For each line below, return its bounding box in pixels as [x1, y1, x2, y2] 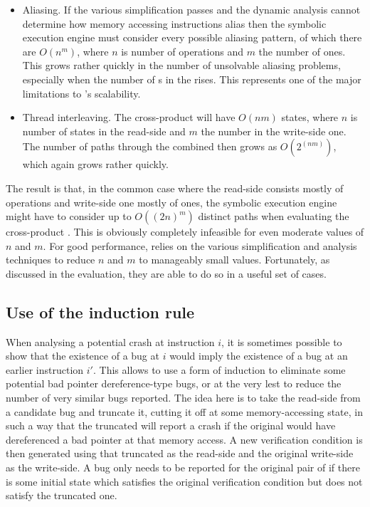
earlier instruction [6, 362, 84, 377]
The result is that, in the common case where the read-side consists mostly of [6, 180, 344, 195]
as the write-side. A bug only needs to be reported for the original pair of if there [6, 460, 360, 475]
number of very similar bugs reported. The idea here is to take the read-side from [6, 390, 361, 405]
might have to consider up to [6, 209, 132, 224]
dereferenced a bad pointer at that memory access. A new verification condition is [6, 432, 363, 446]
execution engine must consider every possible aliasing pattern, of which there [22, 30, 362, 45]
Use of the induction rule [6, 300, 195, 323]
